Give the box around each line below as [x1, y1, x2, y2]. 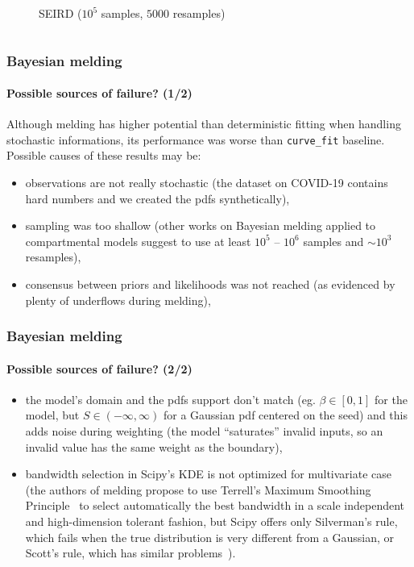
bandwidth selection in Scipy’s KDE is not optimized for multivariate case [25, 465, 392, 482]
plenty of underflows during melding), [25, 291, 211, 308]
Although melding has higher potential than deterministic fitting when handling [6, 115, 401, 132]
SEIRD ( [39, 5, 82, 21]
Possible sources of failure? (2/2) [6, 360, 193, 377]
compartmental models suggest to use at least [25, 232, 251, 249]
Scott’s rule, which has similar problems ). [25, 544, 236, 561]
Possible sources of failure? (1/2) [6, 85, 193, 102]
